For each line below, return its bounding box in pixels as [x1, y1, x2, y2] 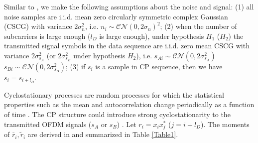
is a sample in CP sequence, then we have [95, 61, 223, 71]
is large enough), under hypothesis [99, 30, 204, 41]
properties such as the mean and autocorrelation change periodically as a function [4, 99, 255, 110]
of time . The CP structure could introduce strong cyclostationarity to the [4, 109, 231, 120]
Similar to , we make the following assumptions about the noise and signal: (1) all [4, 1, 254, 11]
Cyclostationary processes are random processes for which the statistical [4, 89, 224, 100]
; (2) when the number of [160, 21, 237, 31]
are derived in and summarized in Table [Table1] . [27, 129, 178, 140]
